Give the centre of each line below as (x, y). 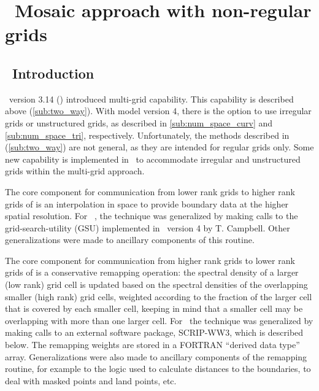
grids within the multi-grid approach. (75, 171)
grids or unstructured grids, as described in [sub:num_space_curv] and (139, 122)
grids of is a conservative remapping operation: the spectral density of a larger (152, 272)
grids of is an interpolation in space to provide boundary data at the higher (147, 203)
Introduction (53, 73)
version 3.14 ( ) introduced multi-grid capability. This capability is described (151, 99)
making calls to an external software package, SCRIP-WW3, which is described (154, 332)
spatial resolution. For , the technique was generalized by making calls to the (152, 216)
